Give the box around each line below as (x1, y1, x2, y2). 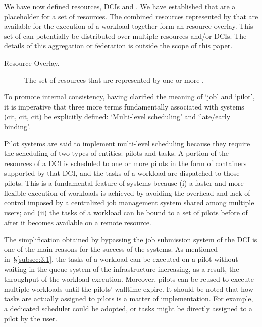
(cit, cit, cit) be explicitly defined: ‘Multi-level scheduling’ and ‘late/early (4, 111, 231, 122)
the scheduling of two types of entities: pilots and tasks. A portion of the (4, 148, 229, 158)
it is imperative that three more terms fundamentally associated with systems (4, 101, 244, 112)
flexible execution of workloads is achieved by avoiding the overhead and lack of (4, 187, 250, 198)
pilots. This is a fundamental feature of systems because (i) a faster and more (4, 177, 244, 188)
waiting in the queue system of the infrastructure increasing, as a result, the (4, 263, 239, 274)
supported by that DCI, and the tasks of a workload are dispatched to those (4, 168, 240, 178)
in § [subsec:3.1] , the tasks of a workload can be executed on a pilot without (4, 254, 238, 264)
